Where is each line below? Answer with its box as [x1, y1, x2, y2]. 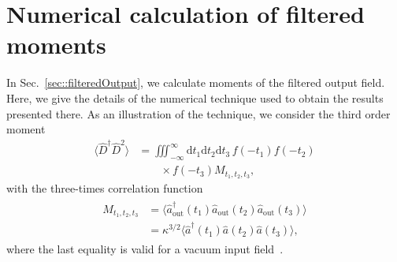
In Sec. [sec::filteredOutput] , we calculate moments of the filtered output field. [6, 74, 385, 91]
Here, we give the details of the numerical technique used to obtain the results [6, 89, 384, 106]
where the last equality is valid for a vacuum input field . [6, 241, 284, 257]
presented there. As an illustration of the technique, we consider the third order [6, 105, 391, 122]
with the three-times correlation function [6, 180, 203, 196]
